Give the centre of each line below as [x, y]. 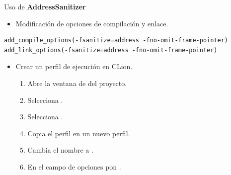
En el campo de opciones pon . [74, 166]
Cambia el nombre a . [60, 150]
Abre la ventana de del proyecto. [77, 83]
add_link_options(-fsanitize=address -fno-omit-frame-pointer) [111, 50]
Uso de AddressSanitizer [45, 6]
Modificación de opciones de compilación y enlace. [92, 23]
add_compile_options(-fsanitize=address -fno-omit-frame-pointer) [116, 41]
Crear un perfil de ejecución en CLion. [74, 66]
